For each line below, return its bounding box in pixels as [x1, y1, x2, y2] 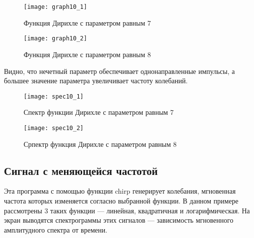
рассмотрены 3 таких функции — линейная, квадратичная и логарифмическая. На [4, 205, 250, 215]
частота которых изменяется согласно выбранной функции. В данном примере [4, 195, 239, 205]
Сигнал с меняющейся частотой [4, 163, 158, 178]
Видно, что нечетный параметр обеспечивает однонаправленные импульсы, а [4, 66, 235, 76]
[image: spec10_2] [24, 124, 84, 132]
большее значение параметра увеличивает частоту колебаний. [4, 75, 188, 86]
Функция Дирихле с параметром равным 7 [24, 17, 151, 28]
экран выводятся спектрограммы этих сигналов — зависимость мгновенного [4, 215, 233, 225]
